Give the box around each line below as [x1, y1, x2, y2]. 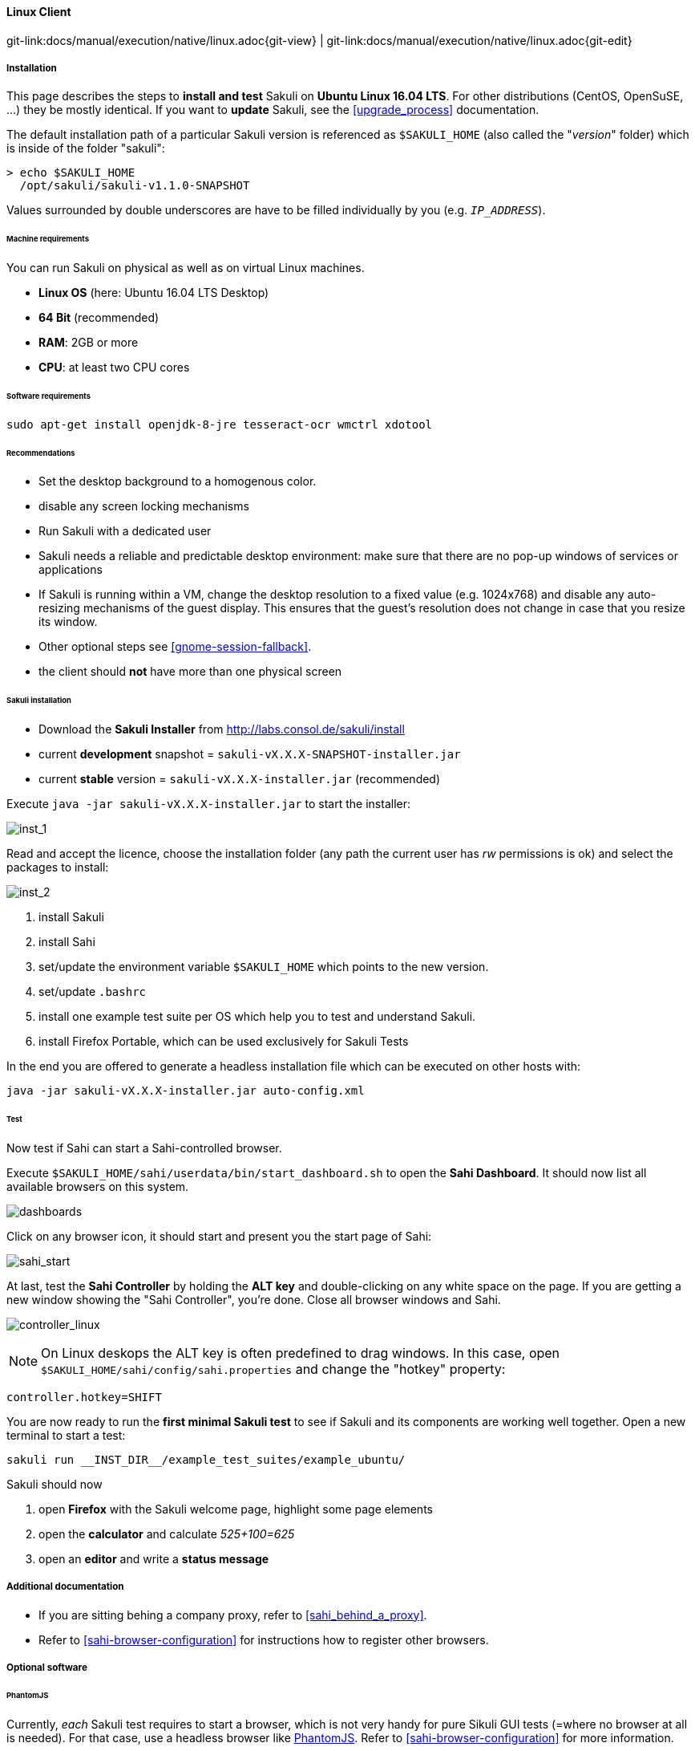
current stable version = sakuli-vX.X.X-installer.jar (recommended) [38, 772, 441, 786]
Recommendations [6, 448, 75, 457]
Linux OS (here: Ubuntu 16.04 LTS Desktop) [38, 286, 269, 300]
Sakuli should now [6, 1477, 103, 1491]
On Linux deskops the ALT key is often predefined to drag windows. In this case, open [41, 1344, 560, 1361]
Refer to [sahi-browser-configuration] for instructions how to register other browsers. [38, 1632, 489, 1647]
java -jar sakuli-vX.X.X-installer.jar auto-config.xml [6, 1084, 365, 1098]
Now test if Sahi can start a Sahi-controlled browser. [6, 1140, 282, 1155]
